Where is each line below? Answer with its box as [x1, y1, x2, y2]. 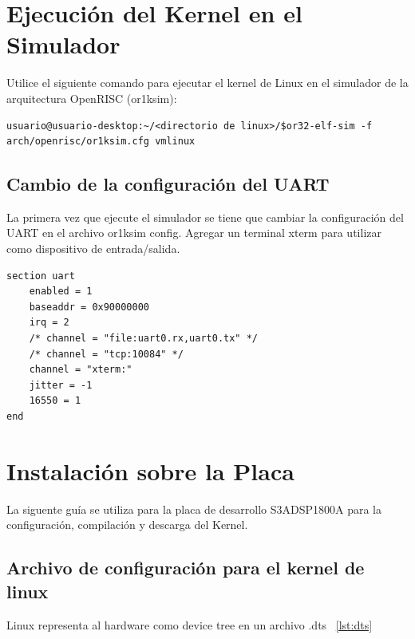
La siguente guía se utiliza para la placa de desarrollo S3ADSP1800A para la [6, 500, 381, 517]
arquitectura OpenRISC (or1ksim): [6, 89, 177, 106]
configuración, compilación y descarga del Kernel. [6, 516, 248, 533]
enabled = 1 [29, 286, 93, 298]
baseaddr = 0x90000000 [29, 301, 149, 313]
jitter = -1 [29, 379, 93, 391]
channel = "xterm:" [29, 364, 132, 376]
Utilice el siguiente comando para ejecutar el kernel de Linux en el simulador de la [6, 74, 409, 91]
